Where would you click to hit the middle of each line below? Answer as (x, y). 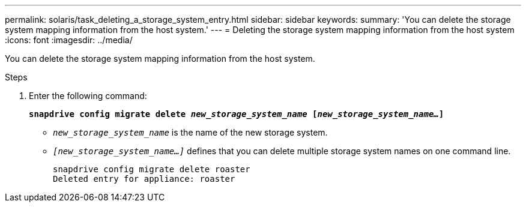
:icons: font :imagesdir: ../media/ (69, 40)
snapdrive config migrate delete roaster (152, 169)
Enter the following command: (88, 96)
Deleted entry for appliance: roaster (144, 179)
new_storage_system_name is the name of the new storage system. (190, 132)
